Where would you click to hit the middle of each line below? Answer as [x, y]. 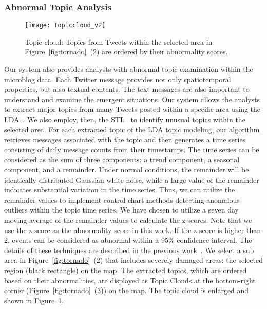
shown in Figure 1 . [34, 300]
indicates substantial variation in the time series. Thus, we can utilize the [120, 190]
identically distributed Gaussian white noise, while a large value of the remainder [132, 179]
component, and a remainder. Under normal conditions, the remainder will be [127, 169]
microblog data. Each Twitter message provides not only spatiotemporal [118, 79]
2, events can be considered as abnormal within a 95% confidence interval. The [128, 240]
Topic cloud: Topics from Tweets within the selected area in [119, 41]
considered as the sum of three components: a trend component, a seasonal [122, 159]
